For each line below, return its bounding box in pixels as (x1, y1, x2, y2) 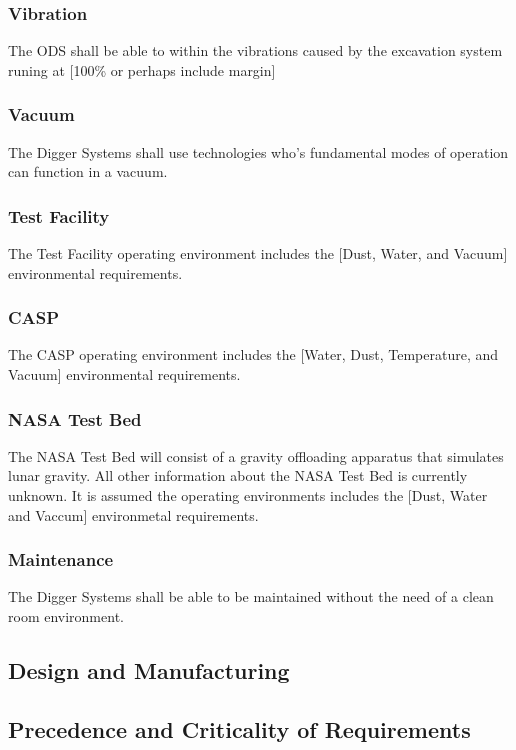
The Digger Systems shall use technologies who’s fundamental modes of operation (8, 141, 509, 162)
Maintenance (8, 547, 114, 572)
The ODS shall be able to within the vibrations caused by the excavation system (8, 40, 503, 61)
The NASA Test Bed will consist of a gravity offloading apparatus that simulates (8, 445, 504, 466)
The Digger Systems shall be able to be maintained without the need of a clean (8, 586, 494, 607)
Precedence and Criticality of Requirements (8, 713, 471, 744)
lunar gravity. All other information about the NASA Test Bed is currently (8, 465, 468, 486)
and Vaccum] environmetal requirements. (8, 504, 259, 525)
